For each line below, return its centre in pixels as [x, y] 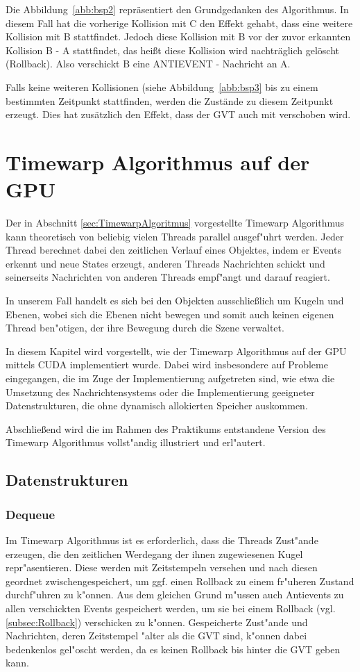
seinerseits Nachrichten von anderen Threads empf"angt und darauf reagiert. [168, 277]
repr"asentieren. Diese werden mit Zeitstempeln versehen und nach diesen [162, 567]
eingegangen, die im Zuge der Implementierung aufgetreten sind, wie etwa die [170, 378]
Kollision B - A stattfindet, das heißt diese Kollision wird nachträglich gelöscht [172, 50]
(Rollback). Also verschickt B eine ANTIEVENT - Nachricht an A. [148, 64]
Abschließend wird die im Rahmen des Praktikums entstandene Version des [166, 428]
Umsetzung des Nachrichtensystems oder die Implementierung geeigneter [160, 392]
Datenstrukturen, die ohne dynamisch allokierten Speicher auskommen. [157, 405]
